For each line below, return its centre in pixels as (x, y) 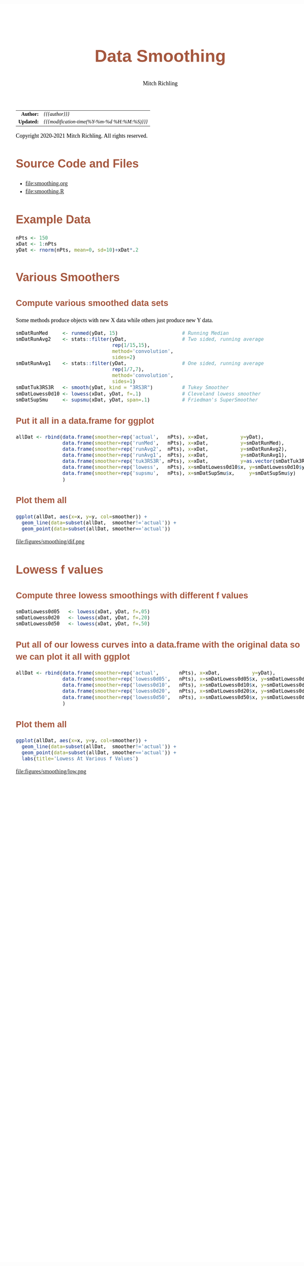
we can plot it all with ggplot (73, 657)
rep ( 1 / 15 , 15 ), (131, 345)
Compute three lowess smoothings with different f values (132, 595)
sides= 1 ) (124, 382)
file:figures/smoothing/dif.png (50, 542)
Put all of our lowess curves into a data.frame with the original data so (158, 645)
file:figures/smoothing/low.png (51, 772)
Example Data (53, 219)
